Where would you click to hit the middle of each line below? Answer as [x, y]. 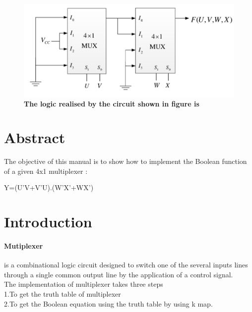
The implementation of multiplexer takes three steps [84, 284]
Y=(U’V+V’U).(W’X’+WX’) [49, 187]
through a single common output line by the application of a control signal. [119, 274]
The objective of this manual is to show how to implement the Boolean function [126, 161]
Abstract [35, 137]
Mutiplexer [24, 245]
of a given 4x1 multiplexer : [46, 171]
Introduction [48, 222]
